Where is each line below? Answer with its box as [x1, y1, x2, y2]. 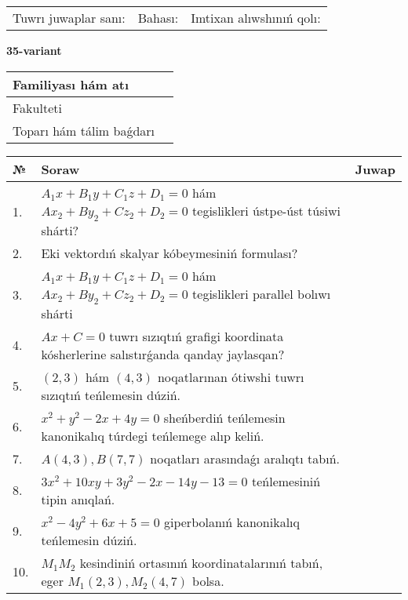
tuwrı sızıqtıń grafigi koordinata [109, 326, 284, 345]
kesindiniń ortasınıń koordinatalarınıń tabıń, [79, 553, 323, 572]
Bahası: [137, 9, 179, 27]
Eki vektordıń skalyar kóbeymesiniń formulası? [41, 243, 298, 262]
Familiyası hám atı [13, 75, 129, 93]
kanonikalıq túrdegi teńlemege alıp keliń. [41, 426, 264, 445]
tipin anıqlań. [41, 489, 115, 508]
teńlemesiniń [251, 471, 321, 490]
